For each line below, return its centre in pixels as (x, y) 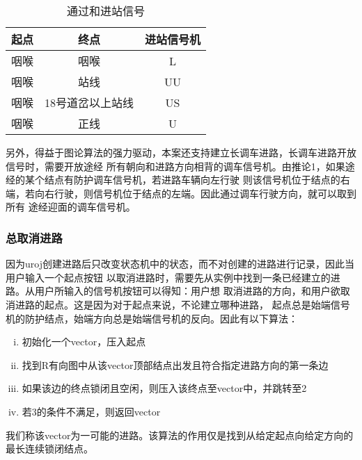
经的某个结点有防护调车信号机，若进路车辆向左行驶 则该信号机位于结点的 (173, 180)
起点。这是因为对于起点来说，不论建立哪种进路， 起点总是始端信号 (197, 304)
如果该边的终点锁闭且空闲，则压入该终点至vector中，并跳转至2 (164, 388)
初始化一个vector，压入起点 (84, 342)
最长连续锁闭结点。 (49, 449)
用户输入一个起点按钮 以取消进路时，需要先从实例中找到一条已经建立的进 (173, 277)
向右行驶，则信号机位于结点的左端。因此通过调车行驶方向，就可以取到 (195, 193)
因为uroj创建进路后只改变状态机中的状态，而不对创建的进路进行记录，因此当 (180, 264)
